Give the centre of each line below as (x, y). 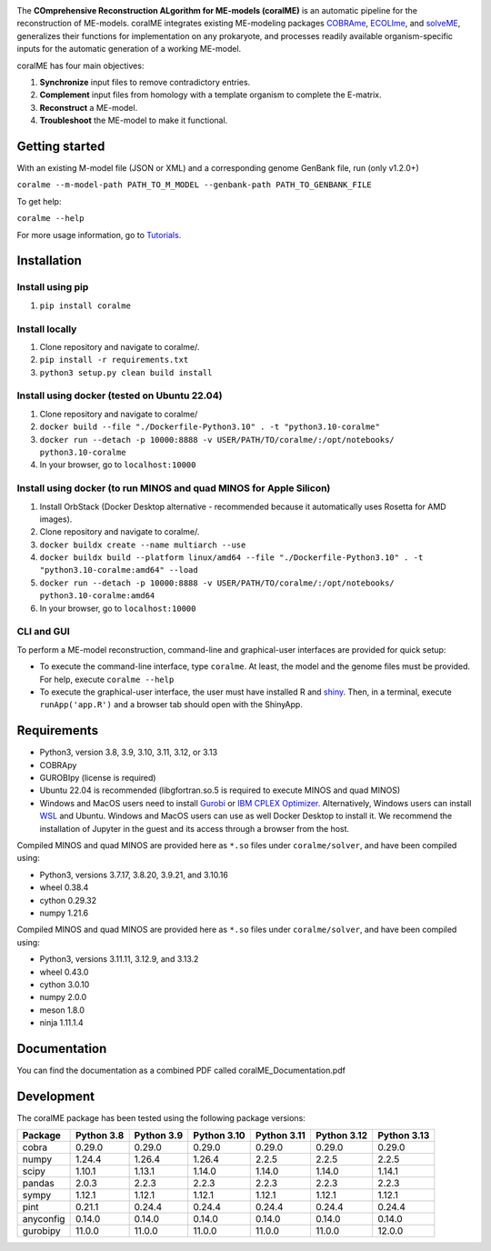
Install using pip (53, 287)
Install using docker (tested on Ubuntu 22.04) (120, 395)
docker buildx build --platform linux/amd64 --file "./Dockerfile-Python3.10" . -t (231, 558)
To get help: (39, 201)
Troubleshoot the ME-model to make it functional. (134, 120)
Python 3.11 (281, 1136)
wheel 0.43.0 (64, 972)
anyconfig (44, 1219)
